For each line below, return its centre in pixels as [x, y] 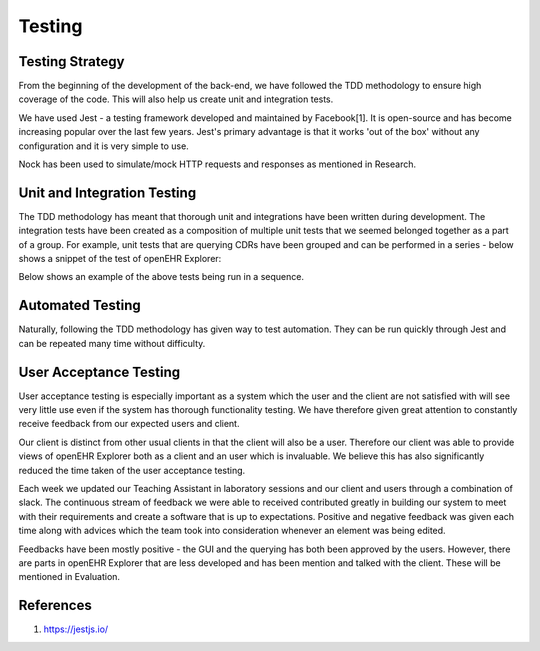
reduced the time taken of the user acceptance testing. [132, 470]
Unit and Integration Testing [107, 192]
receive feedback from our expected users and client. [129, 424]
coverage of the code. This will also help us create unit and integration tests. [176, 99]
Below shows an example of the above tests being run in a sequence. [161, 277]
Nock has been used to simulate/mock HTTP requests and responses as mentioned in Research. [217, 164]
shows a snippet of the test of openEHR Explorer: [120, 259]
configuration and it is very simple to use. [103, 146]
